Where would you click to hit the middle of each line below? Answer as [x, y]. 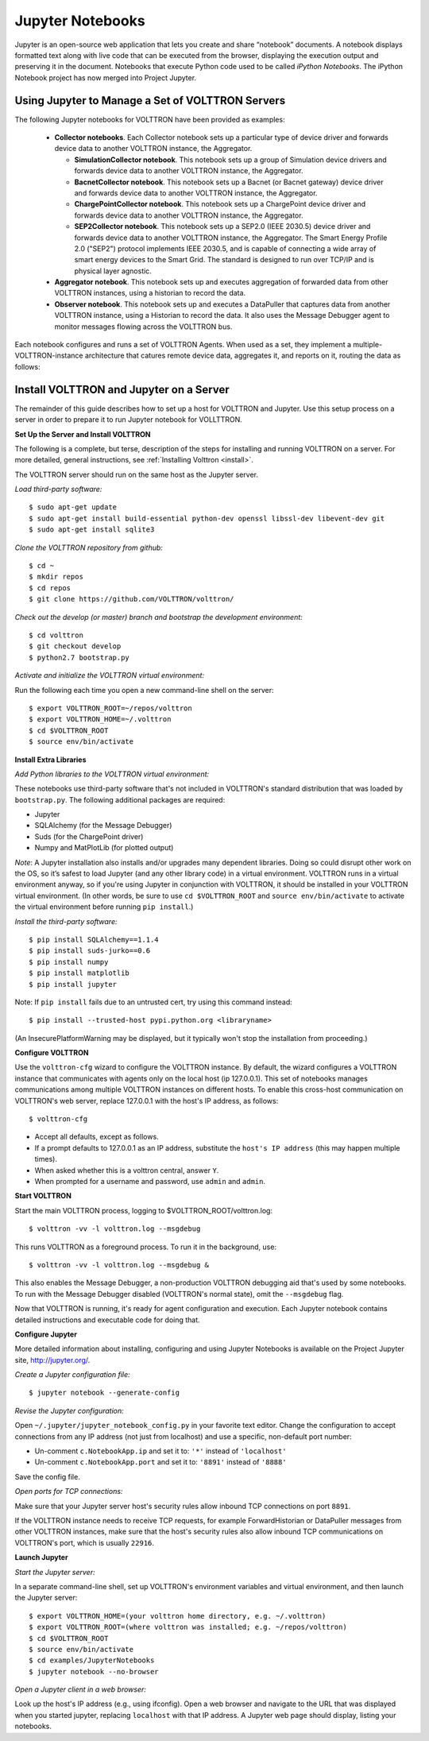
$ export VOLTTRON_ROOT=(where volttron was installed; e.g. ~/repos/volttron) [188, 1627]
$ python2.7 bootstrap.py [79, 657]
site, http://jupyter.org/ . [52, 1360]
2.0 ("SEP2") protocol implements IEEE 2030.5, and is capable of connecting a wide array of [225, 248]
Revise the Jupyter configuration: [70, 1410]
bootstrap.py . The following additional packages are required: [120, 799]
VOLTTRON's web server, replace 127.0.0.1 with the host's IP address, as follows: [147, 1101]
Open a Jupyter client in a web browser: [81, 1689]
